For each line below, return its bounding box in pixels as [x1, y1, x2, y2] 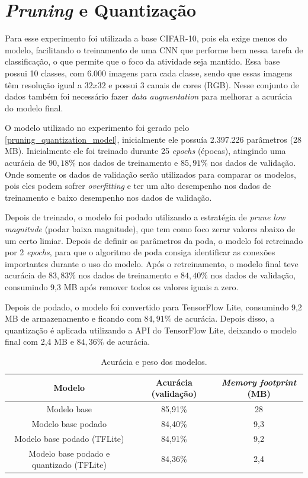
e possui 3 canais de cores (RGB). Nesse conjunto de [108, 78, 299, 91]
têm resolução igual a [5, 78, 82, 91]
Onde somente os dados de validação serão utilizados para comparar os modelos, [5, 168, 296, 180]
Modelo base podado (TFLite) [14, 432, 124, 444]
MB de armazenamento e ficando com [5, 312, 142, 325]
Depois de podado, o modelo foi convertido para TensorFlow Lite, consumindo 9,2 [5, 300, 302, 313]
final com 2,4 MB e [5, 335, 74, 348]
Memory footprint [221, 376, 297, 388]
